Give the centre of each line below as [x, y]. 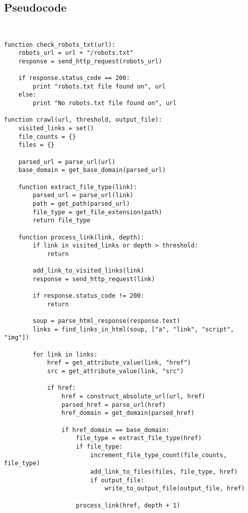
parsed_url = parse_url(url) [67, 162]
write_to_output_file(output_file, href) [175, 489]
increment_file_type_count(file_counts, [158, 455]
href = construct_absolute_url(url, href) [133, 397]
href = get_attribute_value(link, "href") [119, 363]
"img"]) [17, 338]
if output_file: [117, 480]
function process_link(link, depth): [81, 237]
